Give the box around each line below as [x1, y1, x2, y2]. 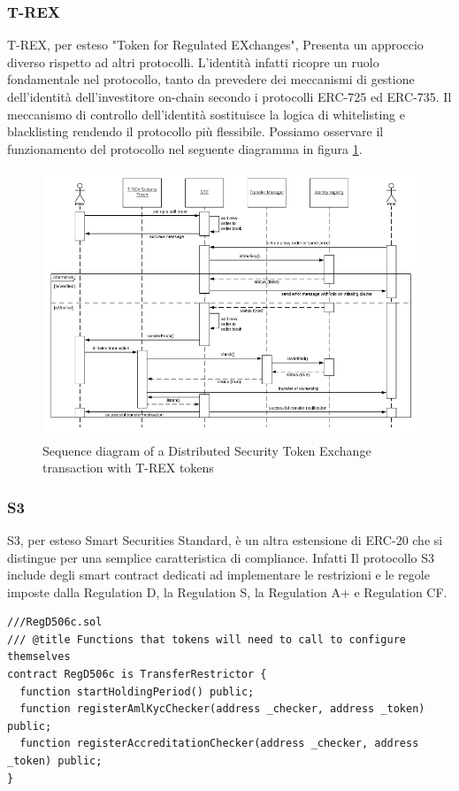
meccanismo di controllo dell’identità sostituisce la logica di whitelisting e [7, 104, 405, 123]
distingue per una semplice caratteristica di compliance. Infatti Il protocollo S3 [7, 548, 435, 566]
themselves [7, 650, 71, 664]
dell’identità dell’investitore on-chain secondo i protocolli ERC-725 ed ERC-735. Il [7, 88, 452, 105]
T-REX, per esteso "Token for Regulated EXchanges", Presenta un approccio [7, 35, 424, 54]
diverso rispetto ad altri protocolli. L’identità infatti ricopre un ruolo [7, 52, 379, 71]
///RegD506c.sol [7, 616, 103, 629]
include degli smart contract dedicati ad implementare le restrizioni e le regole [7, 565, 430, 584]
